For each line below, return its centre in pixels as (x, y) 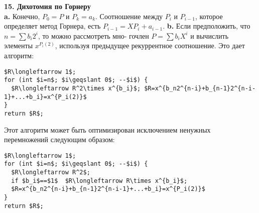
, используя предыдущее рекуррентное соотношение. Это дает (150, 45)
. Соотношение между (129, 16)
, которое (209, 16)
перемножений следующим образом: (59, 139)
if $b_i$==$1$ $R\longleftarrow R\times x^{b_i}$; (99, 181)
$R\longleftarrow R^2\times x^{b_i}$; (76, 88)
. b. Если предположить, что (207, 26)
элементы (19, 45)
